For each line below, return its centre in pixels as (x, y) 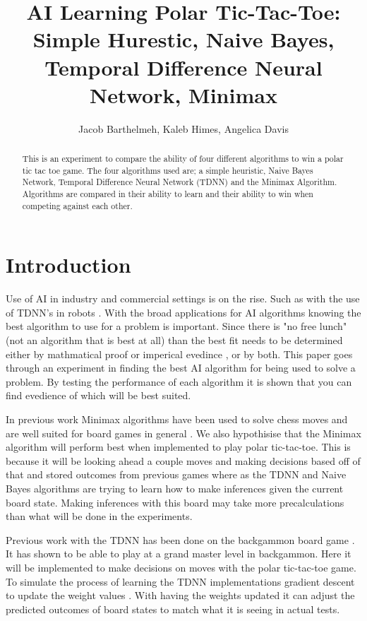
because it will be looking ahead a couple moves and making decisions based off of (183, 460)
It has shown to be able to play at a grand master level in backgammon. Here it (179, 554)
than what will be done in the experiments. (99, 516)
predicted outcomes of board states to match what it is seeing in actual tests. (173, 609)
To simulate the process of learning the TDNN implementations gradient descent (180, 581)
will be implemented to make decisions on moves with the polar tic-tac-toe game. (181, 567)
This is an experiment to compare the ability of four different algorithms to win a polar (183, 159)
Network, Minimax (183, 94)
